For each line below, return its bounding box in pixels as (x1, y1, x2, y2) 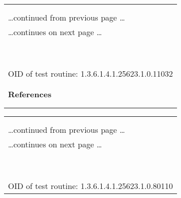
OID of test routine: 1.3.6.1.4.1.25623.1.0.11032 (8, 68, 173, 79)
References (8, 88, 52, 100)
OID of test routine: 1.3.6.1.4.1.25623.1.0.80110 (8, 180, 173, 191)
